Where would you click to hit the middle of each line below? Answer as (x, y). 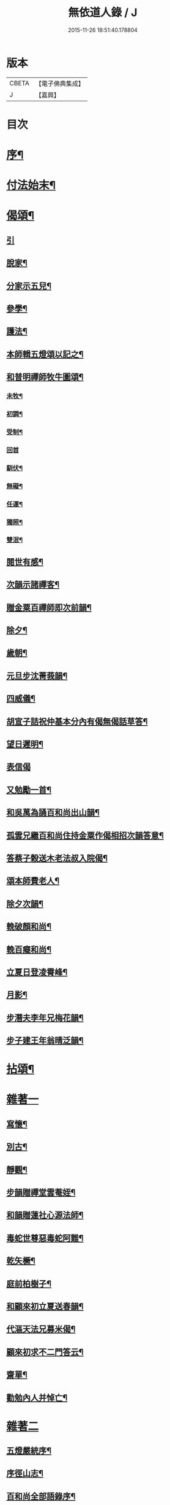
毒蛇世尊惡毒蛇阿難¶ (45, 1238)
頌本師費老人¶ (33, 881)
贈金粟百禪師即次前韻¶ (49, 608)
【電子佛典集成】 (60, 84)
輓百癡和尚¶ (29, 949)
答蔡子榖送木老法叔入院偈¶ (57, 858)
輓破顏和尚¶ (29, 927)
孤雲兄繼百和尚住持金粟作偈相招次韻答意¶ (85, 835)
